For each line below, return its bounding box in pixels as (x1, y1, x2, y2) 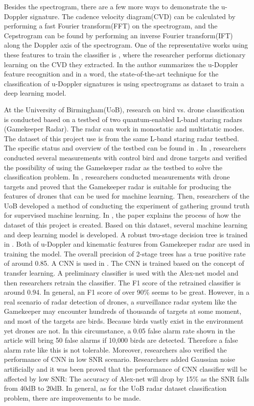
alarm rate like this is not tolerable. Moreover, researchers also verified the (4, 344, 227, 355)
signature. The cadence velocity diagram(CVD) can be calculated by (30, 11, 236, 21)
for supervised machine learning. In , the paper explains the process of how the (4, 210, 241, 220)
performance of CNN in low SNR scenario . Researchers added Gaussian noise (4, 354, 235, 364)
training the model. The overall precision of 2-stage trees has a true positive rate (4, 248, 246, 258)
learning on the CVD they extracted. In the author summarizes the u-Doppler (4, 59, 238, 69)
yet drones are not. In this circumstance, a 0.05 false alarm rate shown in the (4, 325, 235, 335)
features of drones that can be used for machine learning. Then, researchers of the (4, 191, 250, 201)
